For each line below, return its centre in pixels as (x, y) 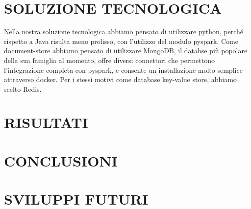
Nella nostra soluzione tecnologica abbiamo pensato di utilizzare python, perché (124, 31)
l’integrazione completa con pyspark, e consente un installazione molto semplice (123, 70)
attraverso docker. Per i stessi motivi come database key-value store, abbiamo (120, 79)
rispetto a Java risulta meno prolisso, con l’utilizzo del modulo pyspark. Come (121, 41)
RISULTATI (46, 122)
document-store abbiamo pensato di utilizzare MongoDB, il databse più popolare (126, 51)
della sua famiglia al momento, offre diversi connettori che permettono (110, 60)
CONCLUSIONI (61, 160)
